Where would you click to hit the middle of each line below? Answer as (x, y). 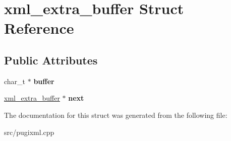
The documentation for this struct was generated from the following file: (116, 115)
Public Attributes (51, 60)
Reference (39, 28)
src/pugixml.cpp (29, 132)
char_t (15, 81)
